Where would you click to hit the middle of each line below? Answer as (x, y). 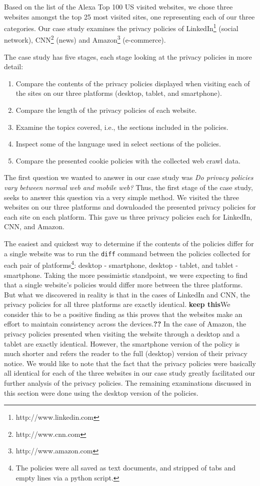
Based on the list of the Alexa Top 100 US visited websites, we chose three (118, 7)
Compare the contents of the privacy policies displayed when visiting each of (133, 83)
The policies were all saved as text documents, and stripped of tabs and (125, 467)
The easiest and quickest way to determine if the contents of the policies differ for (129, 243)
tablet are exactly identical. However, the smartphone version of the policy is (122, 343)
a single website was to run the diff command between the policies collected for (127, 253)
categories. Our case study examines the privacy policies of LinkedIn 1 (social (121, 27)
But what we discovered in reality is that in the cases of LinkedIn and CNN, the (127, 294)
